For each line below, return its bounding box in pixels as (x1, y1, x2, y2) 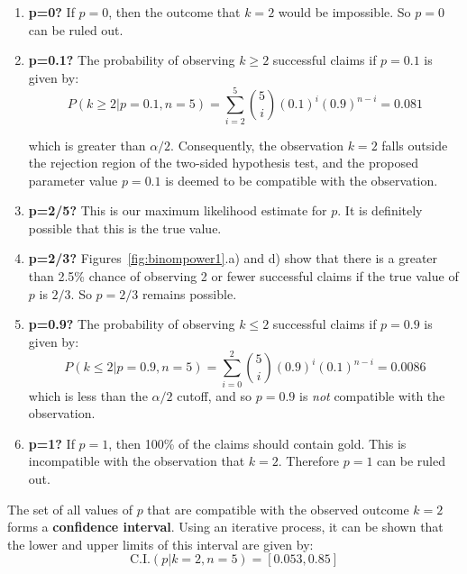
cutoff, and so (177, 386, 252, 405)
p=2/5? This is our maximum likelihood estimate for (28, 201, 327, 220)
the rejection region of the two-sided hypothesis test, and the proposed (28, 153, 418, 172)
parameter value (28, 170, 118, 189)
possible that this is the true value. (28, 218, 222, 237)
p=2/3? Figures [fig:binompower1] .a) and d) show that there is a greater (28, 249, 438, 268)
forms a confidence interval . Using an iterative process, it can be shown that (7, 517, 444, 536)
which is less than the (28, 386, 148, 405)
